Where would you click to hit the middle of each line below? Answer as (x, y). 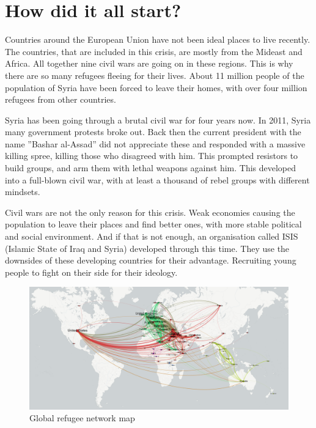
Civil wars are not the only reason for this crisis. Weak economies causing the (150, 212)
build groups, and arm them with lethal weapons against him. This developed (151, 168)
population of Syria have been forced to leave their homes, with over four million (156, 87)
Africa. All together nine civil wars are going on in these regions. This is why (149, 63)
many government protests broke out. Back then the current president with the (153, 132)
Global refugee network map (82, 418)
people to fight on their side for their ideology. (91, 272)
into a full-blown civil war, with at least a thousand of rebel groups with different (157, 179)
